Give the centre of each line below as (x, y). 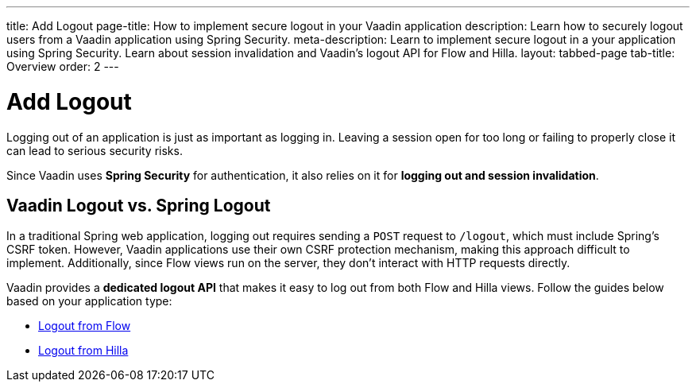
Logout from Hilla (83, 351)
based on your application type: (89, 301)
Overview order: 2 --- (63, 66)
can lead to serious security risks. (95, 150)
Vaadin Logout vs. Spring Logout (139, 205)
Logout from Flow (85, 326)
